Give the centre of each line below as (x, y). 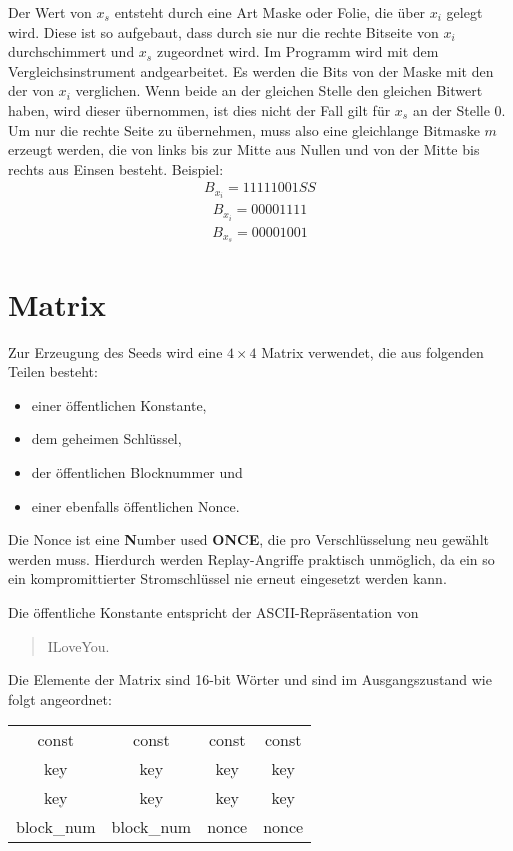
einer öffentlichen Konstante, (119, 404)
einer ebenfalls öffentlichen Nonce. (135, 505)
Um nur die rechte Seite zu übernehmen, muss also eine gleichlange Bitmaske (244, 129)
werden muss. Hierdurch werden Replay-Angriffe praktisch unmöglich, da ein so (251, 558)
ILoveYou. (78, 645)
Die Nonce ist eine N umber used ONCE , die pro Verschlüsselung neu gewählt (248, 539)
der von (31, 90)
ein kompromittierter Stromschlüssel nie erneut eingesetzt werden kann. (227, 578)
